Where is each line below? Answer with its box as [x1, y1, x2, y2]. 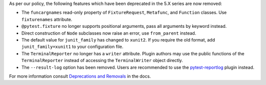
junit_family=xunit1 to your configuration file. [21, 44, 124, 50]
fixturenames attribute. [21, 16, 72, 22]
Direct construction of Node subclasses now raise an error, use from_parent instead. [21, 30, 197, 36]
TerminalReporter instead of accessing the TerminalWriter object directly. [21, 58, 183, 64]
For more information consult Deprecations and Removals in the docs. [9, 73, 151, 79]
